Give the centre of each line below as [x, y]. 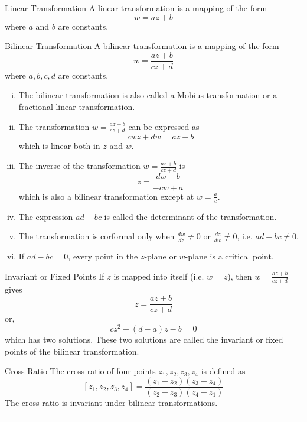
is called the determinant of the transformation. [190, 216]
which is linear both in [59, 146]
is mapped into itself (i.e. [159, 276]
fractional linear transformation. [77, 107]
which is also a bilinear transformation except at [106, 196]
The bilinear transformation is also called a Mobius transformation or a [148, 95]
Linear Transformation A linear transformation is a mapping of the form [136, 8]
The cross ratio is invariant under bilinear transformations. [111, 402]
